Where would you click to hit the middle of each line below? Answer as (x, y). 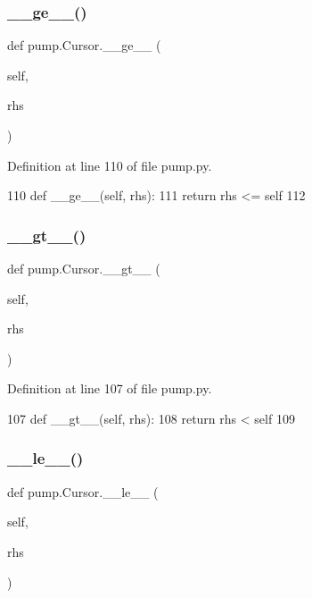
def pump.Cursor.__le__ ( (83, 491)
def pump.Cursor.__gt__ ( (84, 268)
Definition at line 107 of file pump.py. (110, 388)
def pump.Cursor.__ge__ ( (84, 45)
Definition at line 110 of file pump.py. (110, 165)
